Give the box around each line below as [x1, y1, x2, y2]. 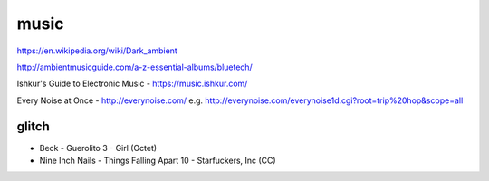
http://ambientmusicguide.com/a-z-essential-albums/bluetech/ [16, 62, 253, 72]
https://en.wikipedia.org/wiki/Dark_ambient [16, 45, 178, 56]
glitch [16, 119, 50, 134]
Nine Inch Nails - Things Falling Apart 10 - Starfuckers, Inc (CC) [39, 155, 276, 167]
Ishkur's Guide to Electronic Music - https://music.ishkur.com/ [16, 78, 248, 90]
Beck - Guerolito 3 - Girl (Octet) [39, 142, 158, 153]
